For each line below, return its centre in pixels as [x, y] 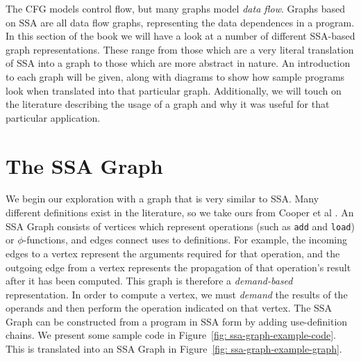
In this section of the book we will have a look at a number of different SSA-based [180, 36]
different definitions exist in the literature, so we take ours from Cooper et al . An [180, 212]
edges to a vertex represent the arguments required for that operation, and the [173, 253]
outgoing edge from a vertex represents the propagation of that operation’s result [178, 267]
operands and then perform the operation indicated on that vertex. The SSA [169, 308]
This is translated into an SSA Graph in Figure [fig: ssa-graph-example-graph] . [174, 349]
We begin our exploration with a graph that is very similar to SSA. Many [162, 199]
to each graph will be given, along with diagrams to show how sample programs [175, 76]
